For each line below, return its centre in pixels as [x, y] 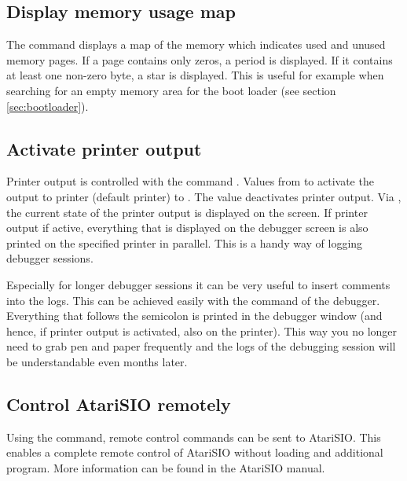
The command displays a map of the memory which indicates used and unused [196, 44]
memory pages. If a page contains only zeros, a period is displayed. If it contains [200, 59]
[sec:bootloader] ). [48, 106]
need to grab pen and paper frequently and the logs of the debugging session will [201, 346]
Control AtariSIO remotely [119, 404]
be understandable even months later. [97, 361]
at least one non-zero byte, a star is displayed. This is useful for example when [195, 75]
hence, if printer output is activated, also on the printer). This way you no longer [202, 330]
